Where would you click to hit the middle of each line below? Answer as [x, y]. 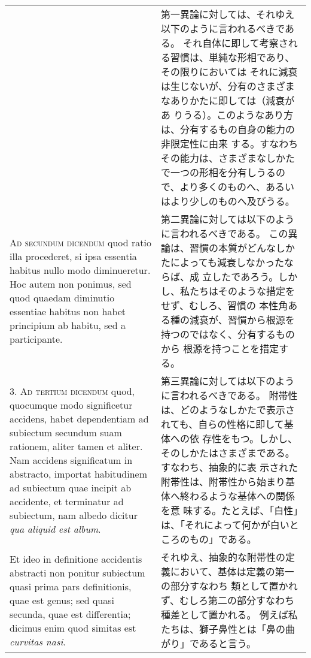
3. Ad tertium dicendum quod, [72, 391]
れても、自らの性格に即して [222, 424]
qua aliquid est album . [55, 529]
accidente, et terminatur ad [67, 501]
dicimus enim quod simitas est [73, 627]
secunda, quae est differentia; [70, 614]
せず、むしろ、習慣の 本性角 [225, 305]
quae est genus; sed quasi [62, 600]
